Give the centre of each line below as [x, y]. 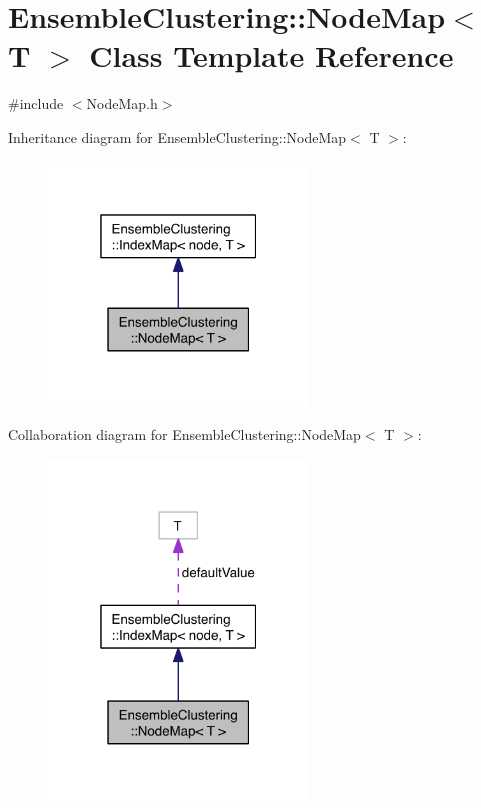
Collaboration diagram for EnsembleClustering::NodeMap [184, 434]
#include [36, 103]
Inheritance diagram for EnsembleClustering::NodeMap [177, 136]
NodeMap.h [122, 103]
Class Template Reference [271, 55]
